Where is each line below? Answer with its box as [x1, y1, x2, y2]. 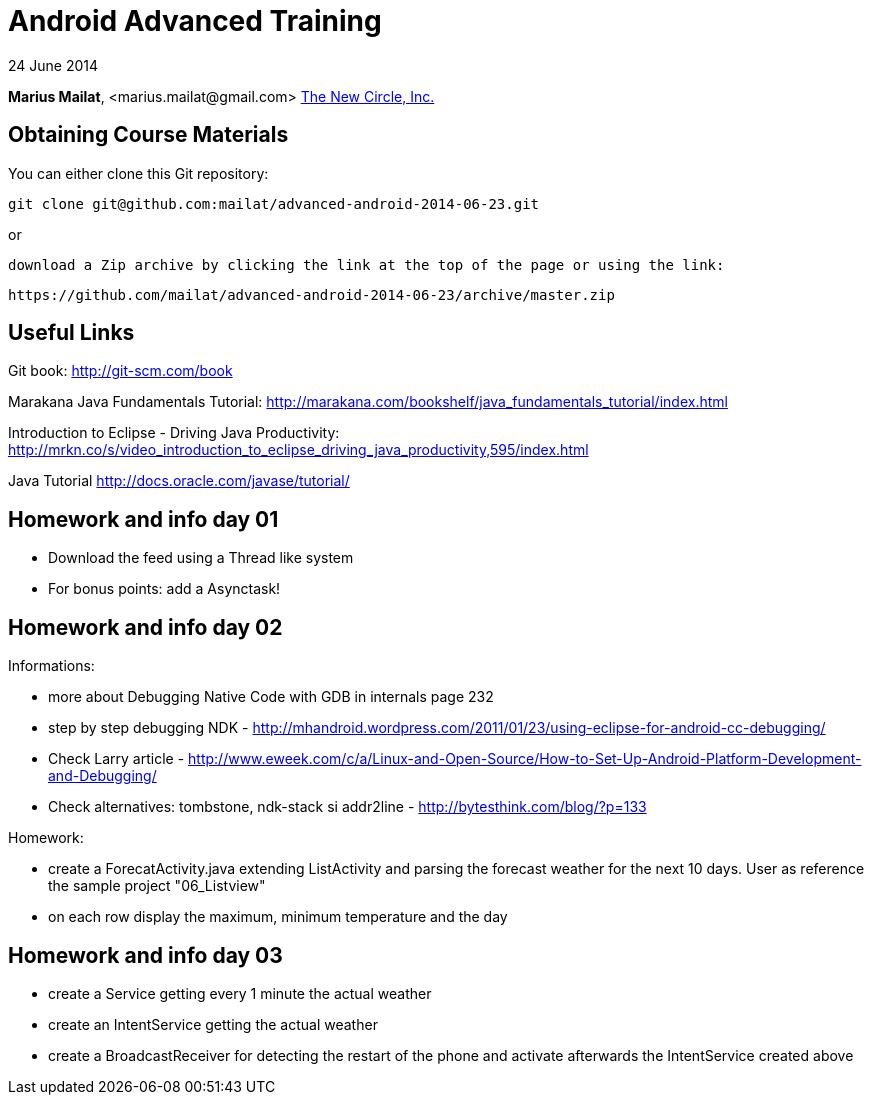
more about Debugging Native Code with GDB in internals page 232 [48, 688, 494, 706]
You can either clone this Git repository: [8, 164, 269, 182]
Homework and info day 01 [8, 506, 279, 532]
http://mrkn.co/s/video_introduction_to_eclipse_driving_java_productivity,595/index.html [8, 441, 589, 459]
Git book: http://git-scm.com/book [8, 362, 233, 380]
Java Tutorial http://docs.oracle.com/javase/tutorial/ [8, 472, 350, 490]
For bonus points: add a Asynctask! [48, 580, 281, 598]
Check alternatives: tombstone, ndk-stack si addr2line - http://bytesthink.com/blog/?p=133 [48, 798, 647, 816]
